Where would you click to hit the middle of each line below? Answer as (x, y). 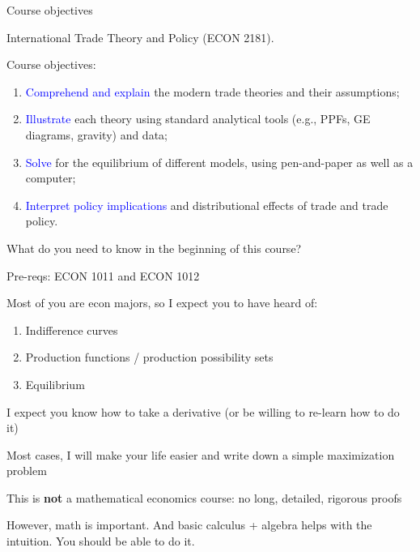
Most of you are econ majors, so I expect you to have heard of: (162, 303)
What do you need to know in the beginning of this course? (154, 248)
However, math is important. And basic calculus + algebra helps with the (189, 525)
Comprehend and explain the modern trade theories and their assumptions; (212, 91)
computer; (51, 178)
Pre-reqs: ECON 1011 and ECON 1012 (103, 275)
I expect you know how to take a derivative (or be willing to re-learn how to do (203, 411)
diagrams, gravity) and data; (96, 134)
